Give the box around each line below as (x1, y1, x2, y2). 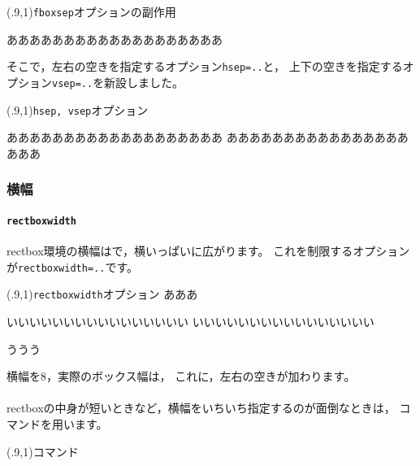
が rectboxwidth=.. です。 (6, 258, 138, 275)
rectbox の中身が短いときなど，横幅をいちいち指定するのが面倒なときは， (6, 399, 396, 416)
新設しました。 (104, 73, 184, 90)
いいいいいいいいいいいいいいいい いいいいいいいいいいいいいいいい (6, 313, 375, 330)
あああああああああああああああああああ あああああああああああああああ (6, 128, 397, 146)
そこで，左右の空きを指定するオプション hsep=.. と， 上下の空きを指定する (6, 58, 403, 75)
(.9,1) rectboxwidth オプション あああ (6, 285, 198, 303)
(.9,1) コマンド (6, 442, 79, 459)
